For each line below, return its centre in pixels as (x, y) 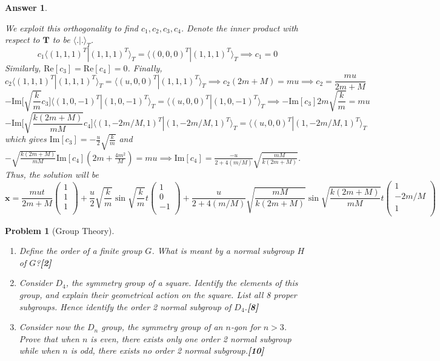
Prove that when (49, 338)
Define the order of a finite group (81, 251)
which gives (26, 139)
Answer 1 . (26, 7)
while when (39, 350)
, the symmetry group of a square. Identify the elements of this (182, 283)
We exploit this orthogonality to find (72, 28)
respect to (22, 40)
